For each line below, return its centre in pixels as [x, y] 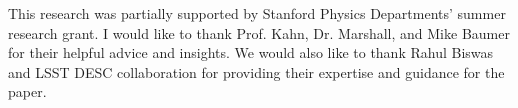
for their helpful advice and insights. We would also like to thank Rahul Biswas [251, 52]
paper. [27, 91]
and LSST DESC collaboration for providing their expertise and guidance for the [256, 71]
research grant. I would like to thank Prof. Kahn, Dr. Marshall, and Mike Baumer [259, 32]
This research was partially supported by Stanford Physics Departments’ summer [257, 13]
